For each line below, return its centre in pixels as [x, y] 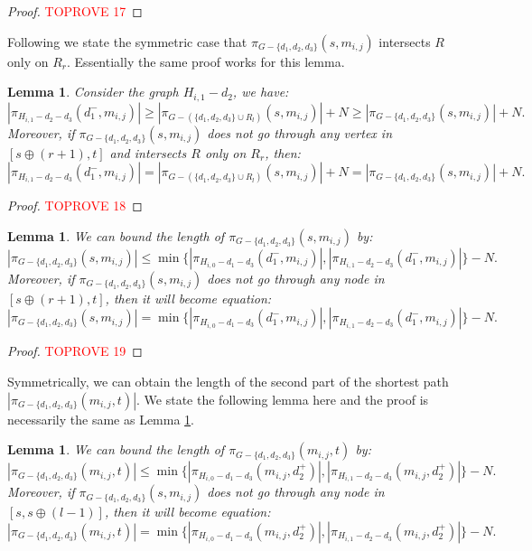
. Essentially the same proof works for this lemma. [206, 61]
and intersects [148, 152]
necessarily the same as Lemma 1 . [101, 419]
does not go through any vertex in [300, 132]
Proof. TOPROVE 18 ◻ [75, 205]
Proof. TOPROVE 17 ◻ [75, 11]
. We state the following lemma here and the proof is [283, 399]
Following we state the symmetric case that [127, 41]
